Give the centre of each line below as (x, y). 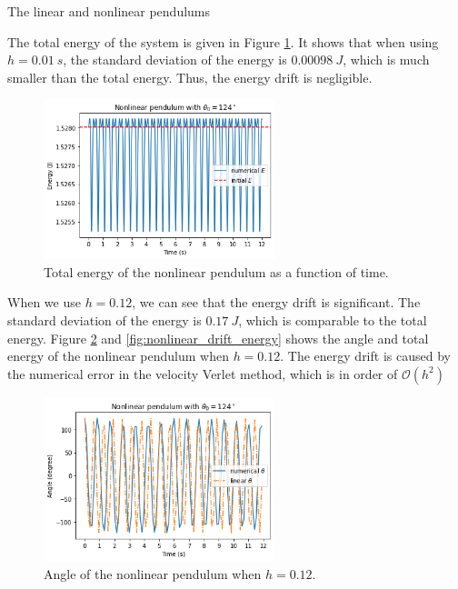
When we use (44, 302)
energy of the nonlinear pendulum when (118, 356)
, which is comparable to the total (333, 320)
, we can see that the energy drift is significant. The (276, 302)
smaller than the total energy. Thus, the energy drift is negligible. (190, 77)
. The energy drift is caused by (365, 356)
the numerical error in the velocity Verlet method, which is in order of (203, 373)
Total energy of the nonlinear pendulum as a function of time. (216, 271)
